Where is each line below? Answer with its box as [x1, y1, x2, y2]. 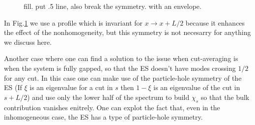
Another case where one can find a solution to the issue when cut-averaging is [4, 53, 238, 63]
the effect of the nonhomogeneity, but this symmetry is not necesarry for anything [4, 27, 251, 37]
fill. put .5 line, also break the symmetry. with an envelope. [24, 1, 201, 11]
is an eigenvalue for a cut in [29, 82, 113, 93]
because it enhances [185, 17, 245, 28]
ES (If [4, 82, 22, 93]
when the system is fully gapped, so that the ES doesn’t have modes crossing [4, 62, 236, 73]
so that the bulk [200, 92, 250, 102]
